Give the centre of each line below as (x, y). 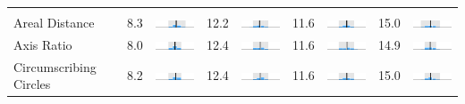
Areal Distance (54, 22)
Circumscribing (55, 66)
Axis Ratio (43, 44)
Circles (32, 84)
